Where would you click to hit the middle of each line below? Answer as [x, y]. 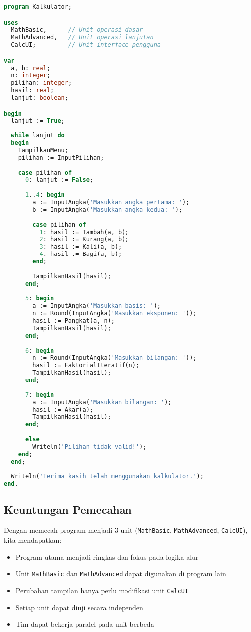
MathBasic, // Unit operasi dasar [77, 30]
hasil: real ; [33, 90]
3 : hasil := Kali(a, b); [81, 247]
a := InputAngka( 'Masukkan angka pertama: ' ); [111, 202]
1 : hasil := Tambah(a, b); [84, 232]
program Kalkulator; [38, 7]
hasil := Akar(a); [63, 410]
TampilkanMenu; [43, 150]
